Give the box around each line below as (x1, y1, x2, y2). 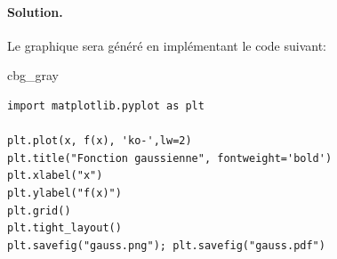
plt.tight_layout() (7, 222, 122, 235)
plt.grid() (7, 204, 71, 217)
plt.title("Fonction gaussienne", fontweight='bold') (7, 151, 333, 165)
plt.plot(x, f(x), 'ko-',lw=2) (7, 134, 192, 148)
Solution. (7, 2, 63, 20)
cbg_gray (7, 66, 59, 85)
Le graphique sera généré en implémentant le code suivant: (7, 36, 326, 54)
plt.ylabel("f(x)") (7, 186, 122, 199)
